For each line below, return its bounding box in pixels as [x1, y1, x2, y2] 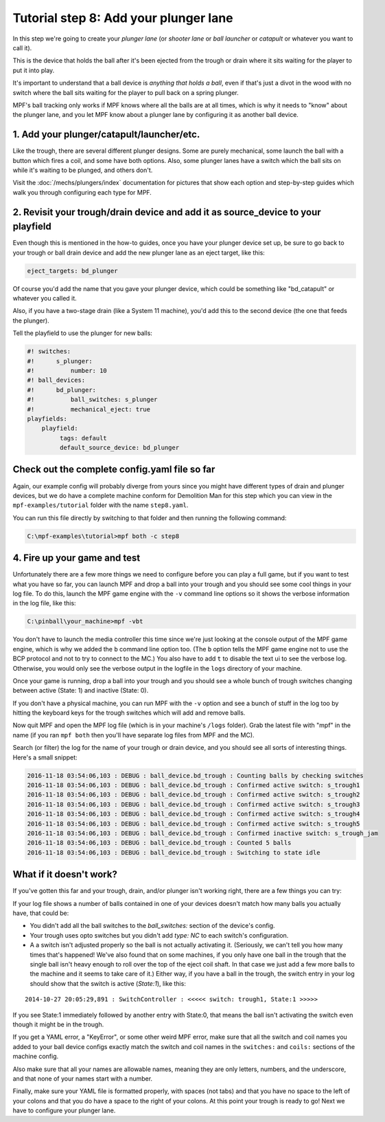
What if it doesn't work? [12, 869, 118, 881]
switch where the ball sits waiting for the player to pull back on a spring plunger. [12, 88, 240, 96]
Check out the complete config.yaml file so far [12, 464, 215, 475]
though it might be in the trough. [12, 1020, 104, 1028]
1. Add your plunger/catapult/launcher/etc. [12, 129, 200, 140]
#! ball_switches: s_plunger [27, 396, 158, 404]
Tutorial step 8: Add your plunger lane [12, 10, 233, 25]
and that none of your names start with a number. [12, 1074, 153, 1083]
